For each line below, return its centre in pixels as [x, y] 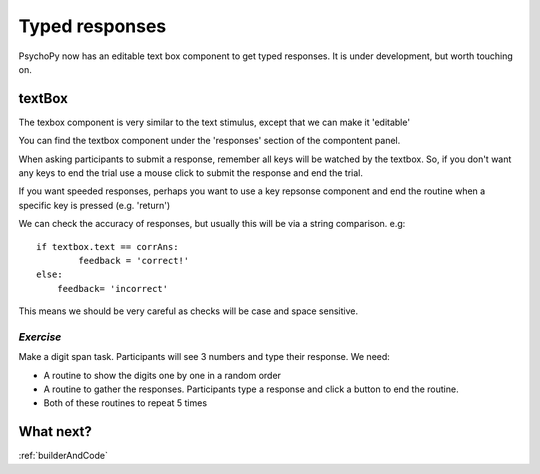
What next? [55, 431]
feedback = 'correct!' [134, 260]
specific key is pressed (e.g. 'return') [94, 205]
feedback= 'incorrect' [112, 288]
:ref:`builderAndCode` [63, 456]
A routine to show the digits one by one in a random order [162, 375]
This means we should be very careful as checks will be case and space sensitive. [188, 311]
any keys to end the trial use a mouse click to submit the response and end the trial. [191, 173]
